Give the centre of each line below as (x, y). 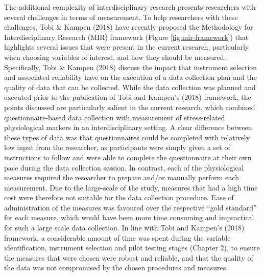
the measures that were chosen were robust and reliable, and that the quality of (129, 257)
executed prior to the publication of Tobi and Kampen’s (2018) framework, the (128, 97)
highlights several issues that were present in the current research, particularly (127, 47)
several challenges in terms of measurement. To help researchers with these (121, 17)
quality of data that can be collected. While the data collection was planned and (130, 87)
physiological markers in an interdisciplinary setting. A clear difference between (128, 127)
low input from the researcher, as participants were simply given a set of (117, 147)
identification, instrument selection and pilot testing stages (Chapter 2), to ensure (132, 248)
